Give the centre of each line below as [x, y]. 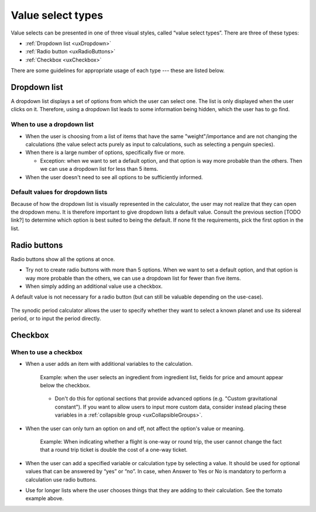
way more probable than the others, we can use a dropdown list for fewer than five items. [133, 278]
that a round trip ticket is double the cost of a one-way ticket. [114, 450]
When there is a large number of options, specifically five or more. [105, 153]
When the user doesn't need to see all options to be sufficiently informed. [114, 177]
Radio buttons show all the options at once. [63, 259]
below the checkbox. [65, 385]
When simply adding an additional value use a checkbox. [94, 286]
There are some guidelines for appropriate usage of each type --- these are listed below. [118, 71]
